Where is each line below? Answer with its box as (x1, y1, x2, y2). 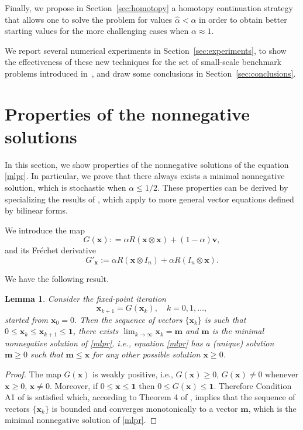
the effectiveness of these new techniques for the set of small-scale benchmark (5, 56, 282, 68)
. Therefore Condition (214, 379, 292, 391)
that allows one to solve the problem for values (5, 13, 173, 25)
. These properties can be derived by (157, 181, 288, 194)
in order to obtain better (199, 13, 287, 25)
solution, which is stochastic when (5, 181, 126, 194)
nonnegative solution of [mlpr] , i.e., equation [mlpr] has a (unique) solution (5, 336, 274, 349)
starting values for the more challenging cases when (5, 25, 189, 37)
